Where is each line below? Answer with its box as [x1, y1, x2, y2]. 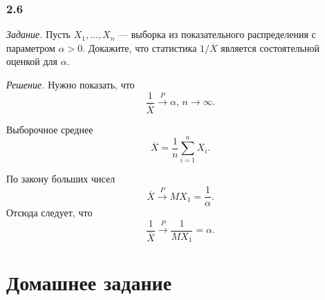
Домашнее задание [6, 268, 172, 297]
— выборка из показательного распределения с [118, 27, 316, 41]
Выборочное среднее [6, 122, 93, 136]
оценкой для [6, 54, 57, 68]
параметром [6, 40, 55, 55]
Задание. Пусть [6, 27, 71, 41]
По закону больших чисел [6, 171, 115, 186]
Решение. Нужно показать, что [6, 77, 135, 91]
